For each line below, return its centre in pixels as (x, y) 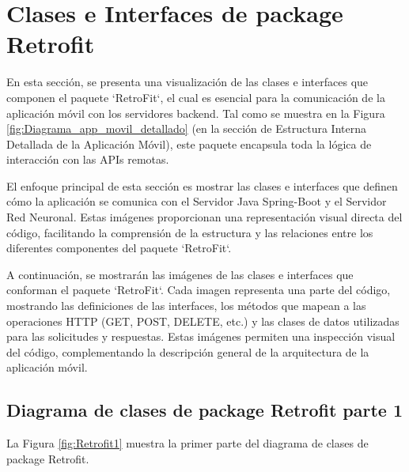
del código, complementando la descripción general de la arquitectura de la (188, 351)
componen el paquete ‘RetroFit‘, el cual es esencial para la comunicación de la (196, 97)
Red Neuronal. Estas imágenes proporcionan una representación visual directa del (204, 217)
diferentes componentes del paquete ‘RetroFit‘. (119, 248)
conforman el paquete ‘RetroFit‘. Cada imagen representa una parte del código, (199, 290)
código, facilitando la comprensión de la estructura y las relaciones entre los (190, 232)
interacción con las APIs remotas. (88, 159)
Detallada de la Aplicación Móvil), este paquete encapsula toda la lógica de (189, 143)
